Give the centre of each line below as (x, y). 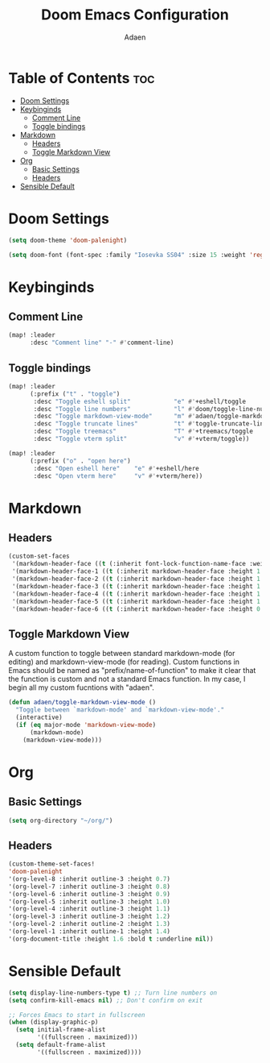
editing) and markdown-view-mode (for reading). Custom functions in (124, 662)
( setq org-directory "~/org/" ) (61, 820)
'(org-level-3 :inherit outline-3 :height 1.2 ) (90, 916)
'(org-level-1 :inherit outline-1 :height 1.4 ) (90, 932)
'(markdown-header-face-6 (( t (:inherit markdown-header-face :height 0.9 (139, 609)
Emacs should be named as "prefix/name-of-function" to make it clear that (132, 671)
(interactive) (39, 717)
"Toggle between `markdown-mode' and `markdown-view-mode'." (120, 710)
